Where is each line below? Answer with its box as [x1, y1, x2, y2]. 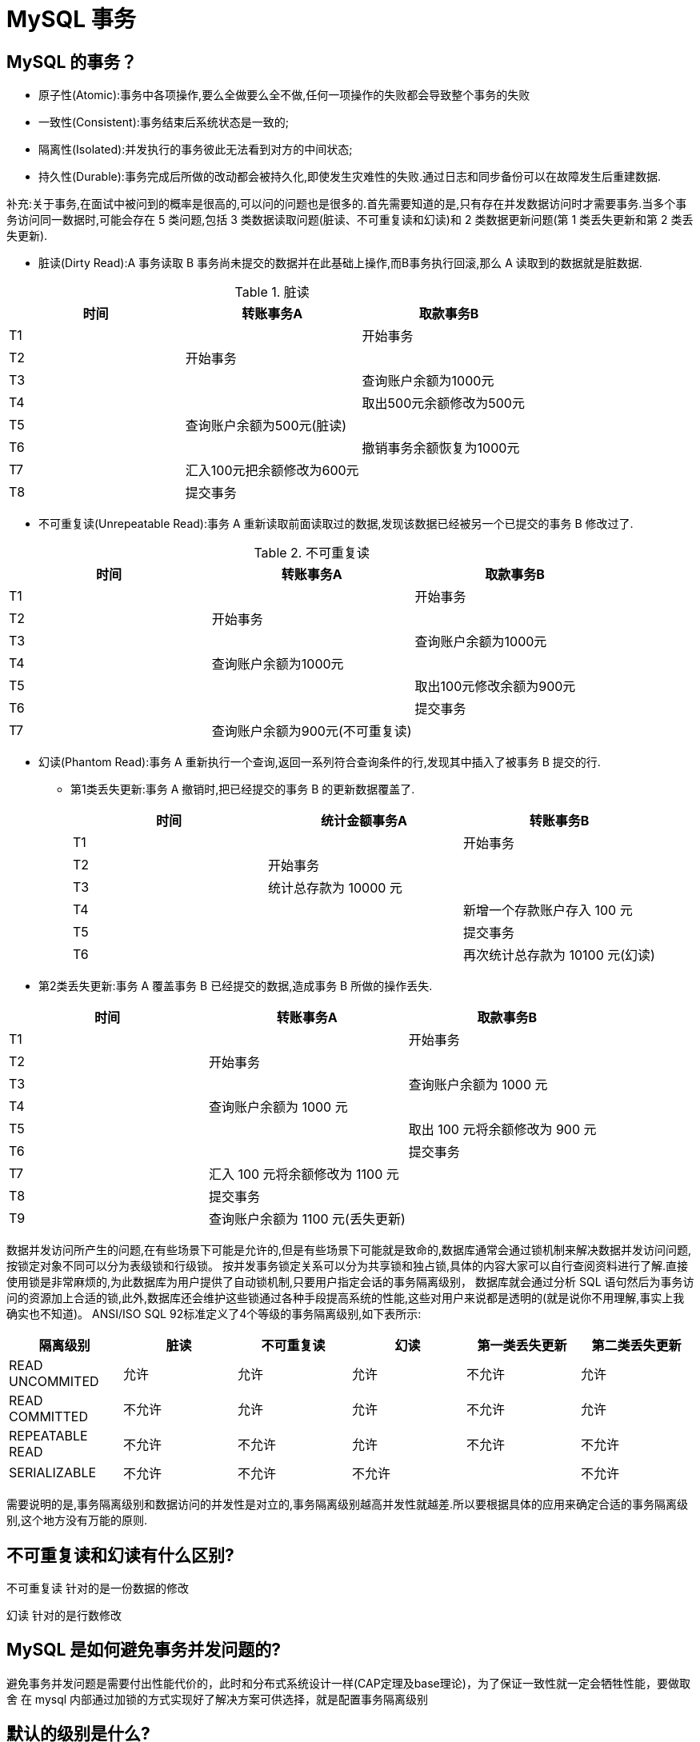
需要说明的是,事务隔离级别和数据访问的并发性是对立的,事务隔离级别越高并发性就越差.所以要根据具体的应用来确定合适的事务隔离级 [6, 1497, 689, 1512]
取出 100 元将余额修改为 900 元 [408, 1121, 597, 1138]
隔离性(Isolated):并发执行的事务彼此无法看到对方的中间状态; [38, 142, 353, 157]
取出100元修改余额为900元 [414, 678, 576, 695]
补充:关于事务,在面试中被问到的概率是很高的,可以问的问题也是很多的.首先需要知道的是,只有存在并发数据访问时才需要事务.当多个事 [6, 197, 687, 211]
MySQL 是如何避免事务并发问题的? [6, 1640, 282, 1660]
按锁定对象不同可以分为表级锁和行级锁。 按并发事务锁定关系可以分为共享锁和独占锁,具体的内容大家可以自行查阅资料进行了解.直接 [6, 1259, 689, 1273]
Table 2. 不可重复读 [254, 545, 370, 561]
